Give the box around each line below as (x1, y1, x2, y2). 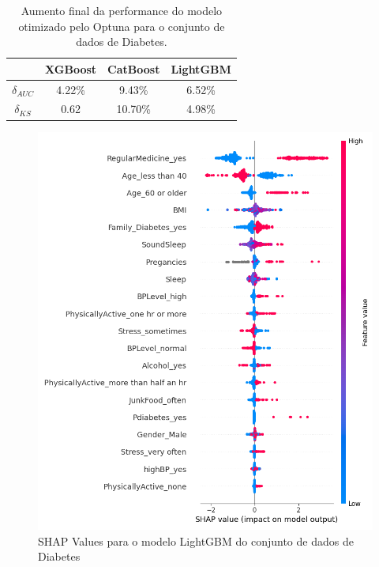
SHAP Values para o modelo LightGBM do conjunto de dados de (38, 532, 354, 549)
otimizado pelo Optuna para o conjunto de (18, 17, 225, 34)
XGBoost (45, 60, 97, 77)
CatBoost (107, 60, 160, 77)
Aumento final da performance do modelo (21, 2, 223, 18)
